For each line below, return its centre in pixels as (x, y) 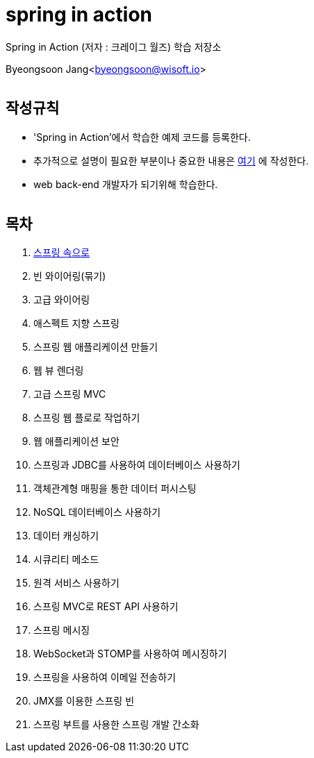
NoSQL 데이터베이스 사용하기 (97, 512)
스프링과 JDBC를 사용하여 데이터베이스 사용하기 (137, 465)
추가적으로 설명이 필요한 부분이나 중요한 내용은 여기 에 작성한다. (171, 160)
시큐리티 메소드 (66, 559)
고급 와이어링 (62, 300)
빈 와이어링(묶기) (70, 276)
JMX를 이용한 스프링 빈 (84, 701)
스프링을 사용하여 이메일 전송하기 (105, 677)
